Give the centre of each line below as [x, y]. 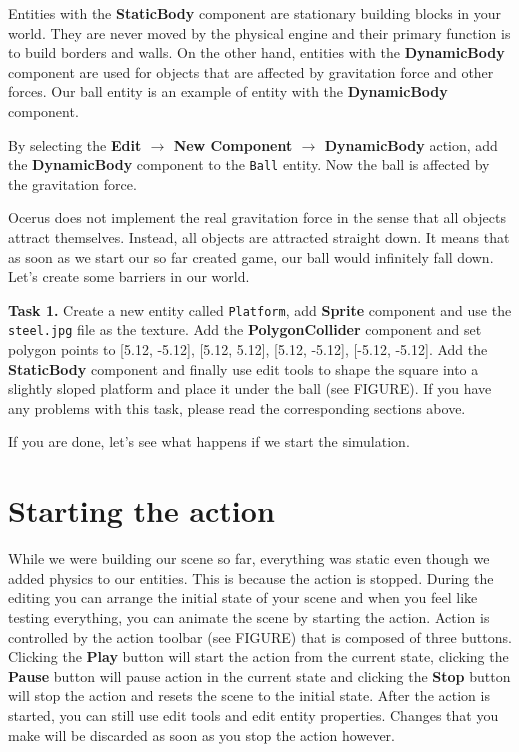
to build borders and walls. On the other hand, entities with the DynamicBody [256, 52]
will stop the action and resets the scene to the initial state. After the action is [249, 695]
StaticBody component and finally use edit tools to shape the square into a [243, 368]
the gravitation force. [72, 183]
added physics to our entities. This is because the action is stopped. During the [251, 577]
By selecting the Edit [75, 144]
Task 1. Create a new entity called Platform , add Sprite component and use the [260, 309]
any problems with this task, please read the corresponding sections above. [237, 407]
